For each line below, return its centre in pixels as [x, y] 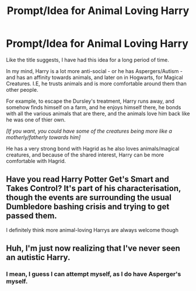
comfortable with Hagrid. [36, 161]
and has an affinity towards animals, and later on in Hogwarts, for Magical [94, 77]
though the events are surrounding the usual [89, 198]
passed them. [32, 216]
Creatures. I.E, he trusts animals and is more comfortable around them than [96, 84]
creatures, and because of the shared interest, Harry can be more [85, 155]
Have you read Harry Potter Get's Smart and [87, 179]
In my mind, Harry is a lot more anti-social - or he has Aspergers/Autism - [94, 71]
